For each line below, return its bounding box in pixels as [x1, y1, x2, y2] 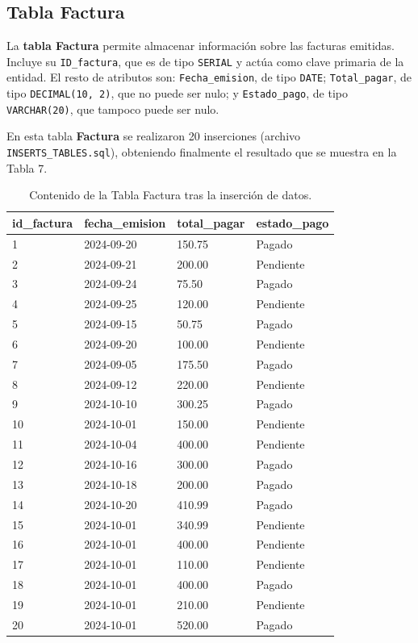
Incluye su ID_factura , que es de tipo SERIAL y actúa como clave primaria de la [6, 52, 404, 69]
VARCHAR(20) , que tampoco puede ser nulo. [6, 100, 219, 117]
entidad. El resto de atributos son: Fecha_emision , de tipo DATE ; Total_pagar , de [6, 69, 412, 86]
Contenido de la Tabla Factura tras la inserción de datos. [29, 186, 312, 203]
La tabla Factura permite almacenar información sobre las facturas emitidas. [6, 37, 395, 54]
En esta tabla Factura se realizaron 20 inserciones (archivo [6, 127, 301, 144]
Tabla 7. [6, 159, 48, 176]
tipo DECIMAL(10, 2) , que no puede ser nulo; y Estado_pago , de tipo [6, 85, 348, 102]
